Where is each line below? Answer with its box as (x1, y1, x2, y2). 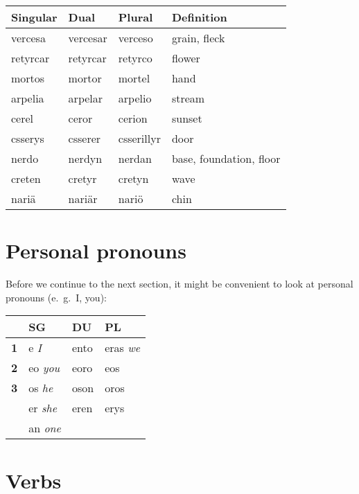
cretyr (68, 170, 97, 186)
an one (28, 420, 61, 436)
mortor (68, 70, 102, 86)
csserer (68, 130, 101, 146)
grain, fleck (171, 30, 225, 46)
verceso (118, 30, 153, 46)
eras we (105, 339, 141, 356)
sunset (171, 110, 202, 126)
